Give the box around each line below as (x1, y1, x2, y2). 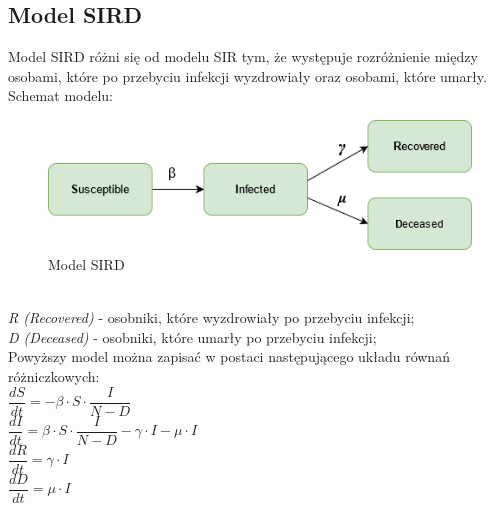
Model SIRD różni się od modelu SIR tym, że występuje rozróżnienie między (8, 46, 478, 67)
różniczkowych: (8, 365, 100, 386)
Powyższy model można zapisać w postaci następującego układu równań (8, 346, 450, 367)
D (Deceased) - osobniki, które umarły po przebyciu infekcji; (8, 326, 377, 347)
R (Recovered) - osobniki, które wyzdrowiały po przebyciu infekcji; (8, 307, 415, 328)
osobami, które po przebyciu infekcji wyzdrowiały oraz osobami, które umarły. (8, 65, 487, 86)
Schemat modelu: (8, 85, 113, 106)
